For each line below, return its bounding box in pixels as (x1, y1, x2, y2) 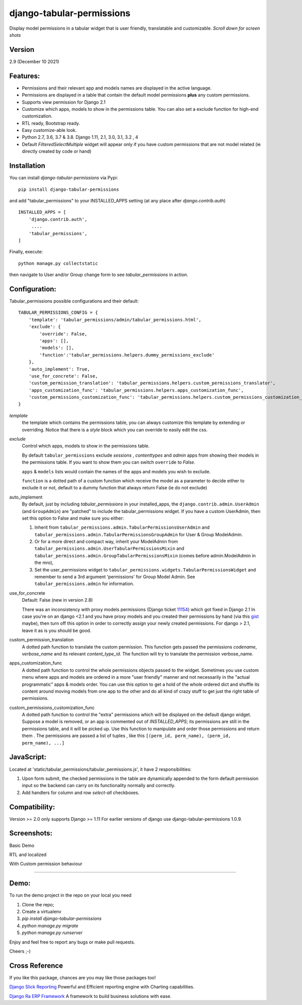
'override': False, (39, 331, 88, 337)
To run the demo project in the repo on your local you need (9, 892, 132, 898)
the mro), (34, 559, 54, 566)
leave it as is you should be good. (22, 627, 92, 633)
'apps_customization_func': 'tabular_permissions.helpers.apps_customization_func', (28, 387, 244, 393)
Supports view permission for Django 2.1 (22, 99, 106, 105)
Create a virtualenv (22, 909, 61, 914)
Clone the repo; (22, 901, 54, 907)
